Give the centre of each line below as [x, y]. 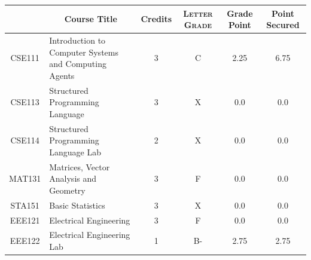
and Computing [78, 64]
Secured [283, 25]
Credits [156, 19]
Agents [62, 75]
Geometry [67, 190]
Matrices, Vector [80, 166]
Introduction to [77, 40]
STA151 [25, 205]
